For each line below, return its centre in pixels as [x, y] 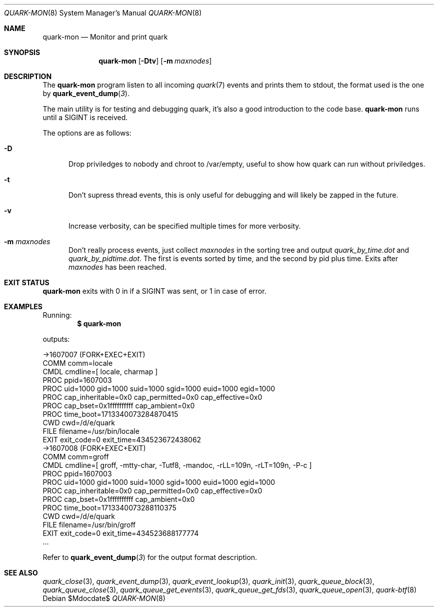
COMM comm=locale [78, 363]
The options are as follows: [87, 133]
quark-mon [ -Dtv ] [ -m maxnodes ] [155, 61]
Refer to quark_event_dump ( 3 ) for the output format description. [150, 557]
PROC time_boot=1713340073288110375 [109, 508]
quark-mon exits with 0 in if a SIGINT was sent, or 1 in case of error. [154, 291]
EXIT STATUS [27, 282]
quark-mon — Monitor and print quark [105, 37]
